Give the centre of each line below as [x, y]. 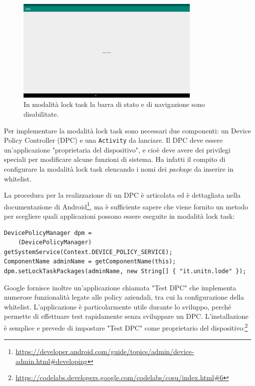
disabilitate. [41, 114]
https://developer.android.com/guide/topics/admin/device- [105, 351]
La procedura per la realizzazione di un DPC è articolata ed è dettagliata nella [122, 195]
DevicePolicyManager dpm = [48, 233]
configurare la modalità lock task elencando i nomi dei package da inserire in [119, 169]
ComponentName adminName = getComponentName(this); [90, 262]
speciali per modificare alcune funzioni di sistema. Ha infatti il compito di [115, 159]
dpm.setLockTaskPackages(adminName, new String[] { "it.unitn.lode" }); [125, 271]
